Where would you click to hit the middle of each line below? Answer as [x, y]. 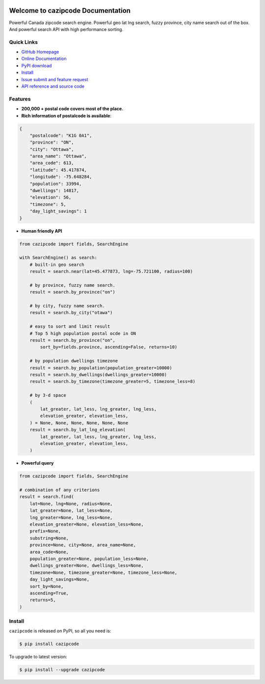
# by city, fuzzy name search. [67, 306]
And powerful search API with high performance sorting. [66, 29]
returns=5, [43, 600]
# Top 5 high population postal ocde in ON [83, 333]
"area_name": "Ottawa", [58, 156]
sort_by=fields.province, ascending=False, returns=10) [109, 347]
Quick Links [23, 42]
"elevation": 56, [51, 197]
